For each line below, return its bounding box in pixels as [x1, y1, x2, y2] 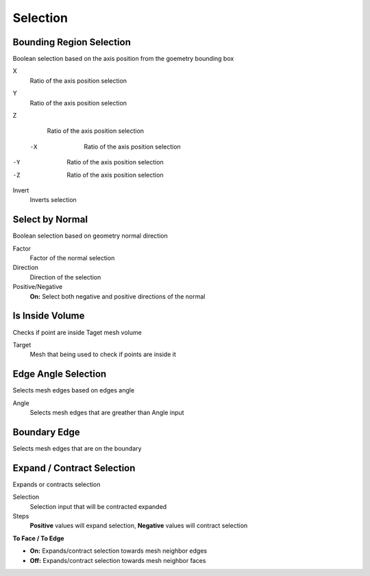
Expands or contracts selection [12, 480, 101, 488]
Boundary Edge [12, 426, 80, 438]
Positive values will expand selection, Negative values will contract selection [29, 521, 248, 530]
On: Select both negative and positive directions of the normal [29, 292, 206, 301]
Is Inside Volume [12, 310, 85, 322]
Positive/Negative [12, 283, 63, 291]
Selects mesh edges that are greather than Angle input [29, 408, 184, 416]
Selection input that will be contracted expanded [29, 502, 167, 510]
